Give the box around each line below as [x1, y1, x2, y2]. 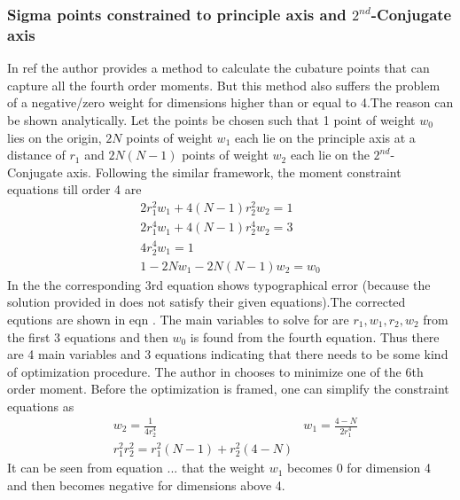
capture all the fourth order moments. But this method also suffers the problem [7, 75, 441, 94]
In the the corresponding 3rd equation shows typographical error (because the [7, 275, 431, 293]
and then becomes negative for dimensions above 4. [7, 475, 285, 494]
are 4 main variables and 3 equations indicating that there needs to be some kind [7, 345, 448, 363]
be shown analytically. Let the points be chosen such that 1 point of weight [7, 110, 416, 129]
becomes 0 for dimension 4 [287, 458, 431, 477]
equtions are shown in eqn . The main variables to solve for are [7, 309, 349, 328]
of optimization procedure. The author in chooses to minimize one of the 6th [7, 362, 424, 380]
